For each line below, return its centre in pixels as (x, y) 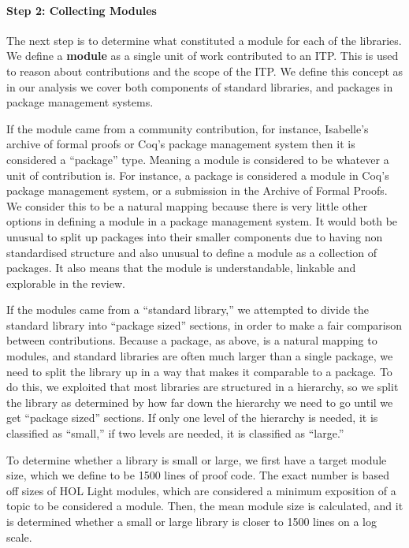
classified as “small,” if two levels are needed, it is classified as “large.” (175, 433)
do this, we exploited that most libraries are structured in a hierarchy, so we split (203, 387)
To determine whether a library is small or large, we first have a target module (197, 459)
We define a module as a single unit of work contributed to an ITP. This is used (203, 56)
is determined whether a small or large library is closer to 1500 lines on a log (192, 522)
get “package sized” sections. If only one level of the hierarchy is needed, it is (192, 418)
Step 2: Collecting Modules (82, 10)
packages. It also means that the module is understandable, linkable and (181, 268)
